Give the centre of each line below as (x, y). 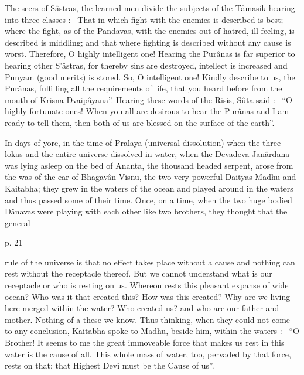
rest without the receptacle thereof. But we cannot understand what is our (139, 273)
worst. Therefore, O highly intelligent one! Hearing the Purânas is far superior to (150, 54)
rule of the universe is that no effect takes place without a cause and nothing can (150, 262)
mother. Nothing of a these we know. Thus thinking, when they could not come (148, 319)
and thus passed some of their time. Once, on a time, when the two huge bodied (148, 200)
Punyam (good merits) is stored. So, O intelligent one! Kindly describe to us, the (150, 76)
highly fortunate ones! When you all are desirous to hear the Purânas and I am (147, 111)
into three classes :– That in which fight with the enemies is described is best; (144, 19)
